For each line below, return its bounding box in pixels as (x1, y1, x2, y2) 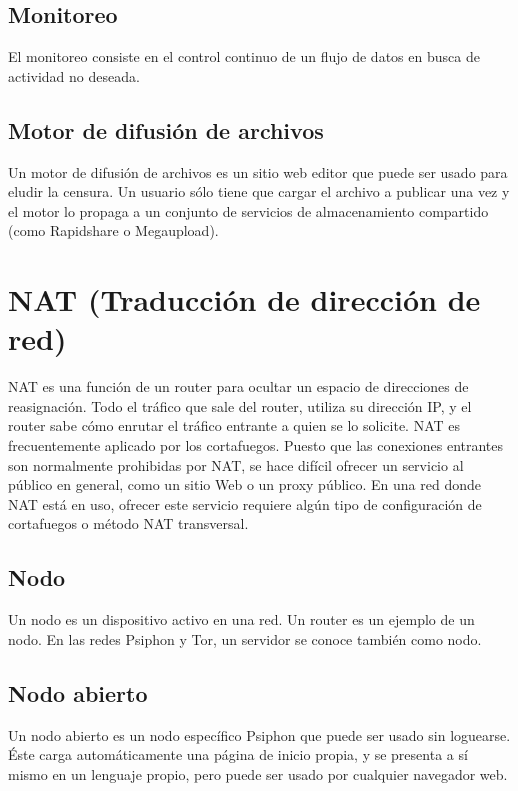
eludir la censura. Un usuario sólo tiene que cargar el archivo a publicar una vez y (8, 181, 510, 202)
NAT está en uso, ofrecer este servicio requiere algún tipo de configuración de (8, 493, 482, 514)
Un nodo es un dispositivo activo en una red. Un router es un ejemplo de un (8, 609, 475, 630)
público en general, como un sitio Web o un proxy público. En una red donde (8, 474, 481, 495)
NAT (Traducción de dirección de (8, 279, 481, 320)
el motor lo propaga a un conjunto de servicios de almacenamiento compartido (8, 200, 489, 221)
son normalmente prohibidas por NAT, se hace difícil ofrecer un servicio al (8, 454, 464, 475)
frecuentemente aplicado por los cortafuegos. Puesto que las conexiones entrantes (8, 435, 504, 456)
